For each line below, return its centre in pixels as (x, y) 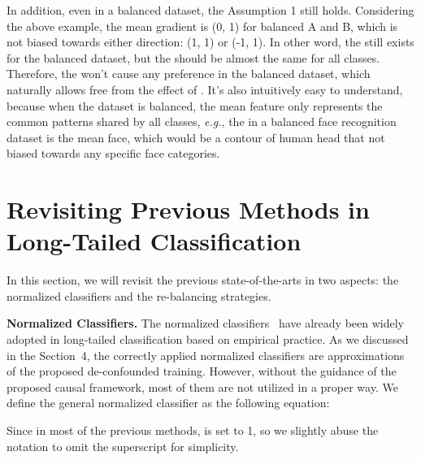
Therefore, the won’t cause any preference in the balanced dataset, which (189, 74)
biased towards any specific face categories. (113, 153)
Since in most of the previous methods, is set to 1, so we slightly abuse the (193, 430)
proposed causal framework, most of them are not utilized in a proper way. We (202, 386)
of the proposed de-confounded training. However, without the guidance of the (202, 371)
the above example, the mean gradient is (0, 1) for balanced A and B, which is (202, 26)
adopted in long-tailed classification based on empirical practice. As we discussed (208, 339)
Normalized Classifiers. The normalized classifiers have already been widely (205, 323)
